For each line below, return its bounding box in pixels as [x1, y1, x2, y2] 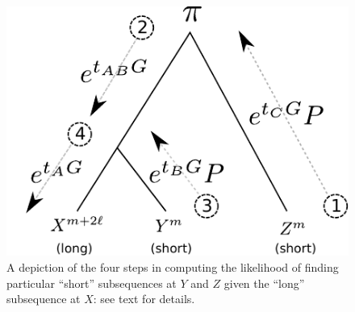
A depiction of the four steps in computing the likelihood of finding [6, 259, 339, 276]
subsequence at [6, 290, 81, 307]
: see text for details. [93, 290, 195, 307]
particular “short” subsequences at [6, 274, 177, 291]
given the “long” [223, 274, 305, 291]
